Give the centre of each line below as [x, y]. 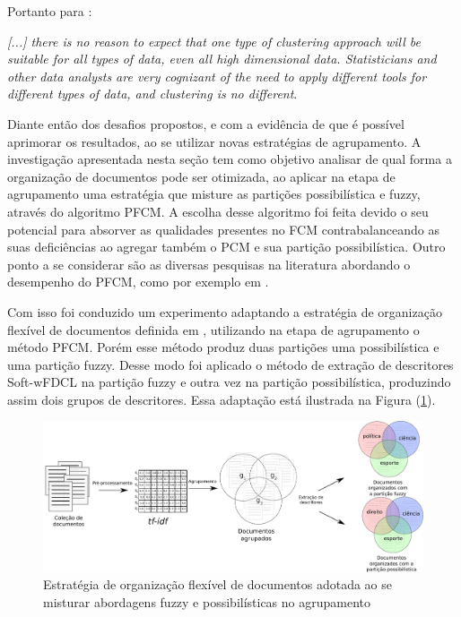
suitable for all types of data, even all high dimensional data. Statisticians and [222, 59]
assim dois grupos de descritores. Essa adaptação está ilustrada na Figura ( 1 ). [222, 399]
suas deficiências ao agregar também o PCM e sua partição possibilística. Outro [226, 247]
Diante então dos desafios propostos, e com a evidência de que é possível [206, 123]
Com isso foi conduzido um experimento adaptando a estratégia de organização [225, 311]
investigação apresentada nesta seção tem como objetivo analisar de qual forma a [230, 159]
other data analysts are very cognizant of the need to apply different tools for [217, 76]
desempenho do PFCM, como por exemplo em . [138, 282]
